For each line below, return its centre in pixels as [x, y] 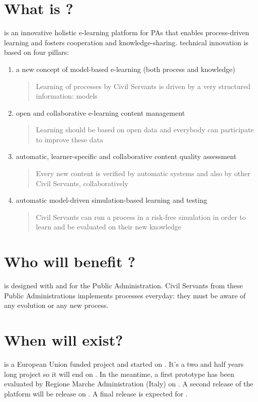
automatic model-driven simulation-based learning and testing [111, 200]
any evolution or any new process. [56, 305]
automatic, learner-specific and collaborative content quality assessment [126, 156]
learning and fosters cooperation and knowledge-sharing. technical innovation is [126, 42]
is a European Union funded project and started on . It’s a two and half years [124, 364]
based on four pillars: [36, 52]
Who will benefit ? [70, 261]
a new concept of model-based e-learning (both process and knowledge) [125, 69]
